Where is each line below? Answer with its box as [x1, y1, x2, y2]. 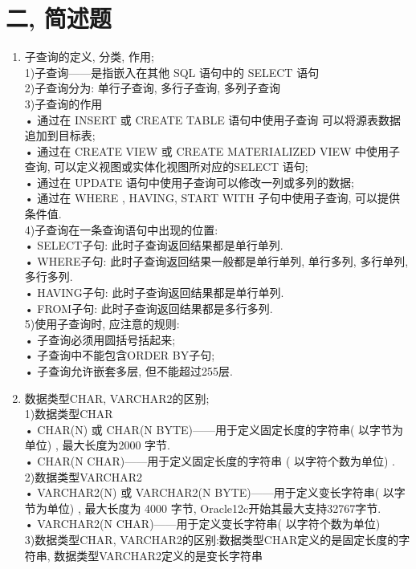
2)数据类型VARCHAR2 [24, 468, 143, 485]
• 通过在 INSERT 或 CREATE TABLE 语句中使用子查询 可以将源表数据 [24, 111, 402, 128]
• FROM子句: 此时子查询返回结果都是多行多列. [24, 299, 273, 316]
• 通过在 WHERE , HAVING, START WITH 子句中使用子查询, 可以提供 [24, 189, 400, 206]
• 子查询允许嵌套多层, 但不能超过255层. [24, 363, 233, 379]
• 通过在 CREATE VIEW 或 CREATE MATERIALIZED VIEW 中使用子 [24, 142, 401, 159]
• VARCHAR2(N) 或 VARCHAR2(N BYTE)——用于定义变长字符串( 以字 [24, 484, 406, 501]
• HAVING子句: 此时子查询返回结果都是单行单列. [24, 284, 284, 301]
